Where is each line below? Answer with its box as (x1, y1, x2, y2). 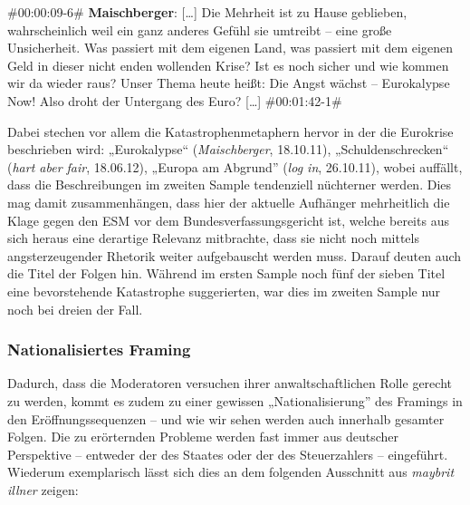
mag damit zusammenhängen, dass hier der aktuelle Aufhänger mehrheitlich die (7, 192, 450, 211)
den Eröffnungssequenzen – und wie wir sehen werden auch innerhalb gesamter (7, 409, 445, 428)
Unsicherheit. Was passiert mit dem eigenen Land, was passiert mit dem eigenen (7, 38, 453, 57)
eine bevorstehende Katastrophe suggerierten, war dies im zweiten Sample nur (7, 281, 441, 300)
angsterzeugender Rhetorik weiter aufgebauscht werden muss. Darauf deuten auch (7, 246, 462, 265)
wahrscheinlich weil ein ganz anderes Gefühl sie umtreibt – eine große (7, 20, 392, 39)
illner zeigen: (7, 480, 79, 499)
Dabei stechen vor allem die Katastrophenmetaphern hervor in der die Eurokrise (7, 121, 454, 141)
